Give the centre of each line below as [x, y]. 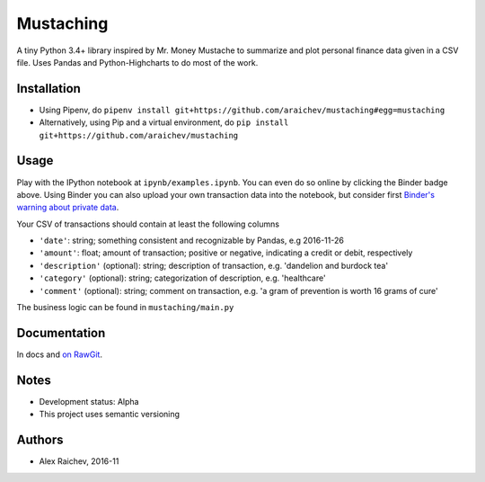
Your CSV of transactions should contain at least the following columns [148, 224]
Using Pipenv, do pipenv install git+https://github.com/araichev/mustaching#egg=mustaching [242, 110]
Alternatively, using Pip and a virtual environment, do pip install [164, 122]
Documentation [61, 333]
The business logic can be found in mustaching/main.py [125, 308]
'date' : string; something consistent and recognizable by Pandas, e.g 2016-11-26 [192, 241]
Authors [40, 440]
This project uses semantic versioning [109, 415]
